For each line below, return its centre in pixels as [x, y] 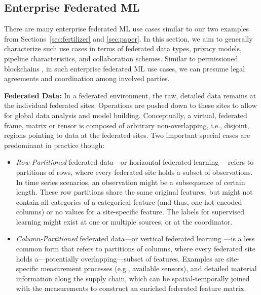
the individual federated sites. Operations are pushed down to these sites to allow [130, 105]
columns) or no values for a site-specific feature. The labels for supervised [130, 212]
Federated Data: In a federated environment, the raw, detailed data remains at [130, 95]
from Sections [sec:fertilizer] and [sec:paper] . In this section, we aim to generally [128, 38]
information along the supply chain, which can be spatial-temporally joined [133, 278]
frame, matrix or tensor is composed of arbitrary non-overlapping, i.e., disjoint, [127, 125]
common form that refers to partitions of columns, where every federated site [136, 249]
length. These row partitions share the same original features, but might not [134, 192]
